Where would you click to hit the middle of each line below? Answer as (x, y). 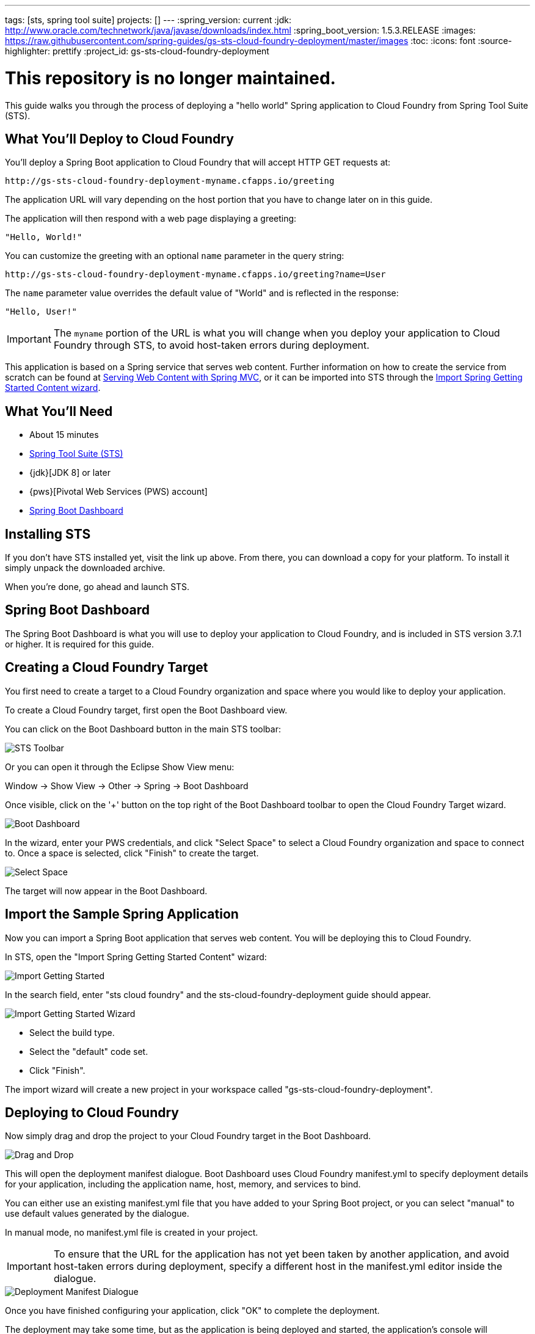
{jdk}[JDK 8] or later (70, 473)
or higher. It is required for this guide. (79, 644)
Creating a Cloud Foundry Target (107, 668)
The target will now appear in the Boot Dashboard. (106, 891)
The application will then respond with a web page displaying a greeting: (151, 219)
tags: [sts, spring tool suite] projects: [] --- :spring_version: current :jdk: (148, 20)
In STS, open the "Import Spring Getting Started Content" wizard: (136, 957)
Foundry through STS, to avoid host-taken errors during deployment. (211, 345)
